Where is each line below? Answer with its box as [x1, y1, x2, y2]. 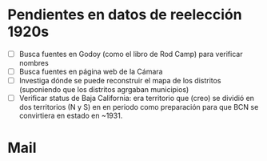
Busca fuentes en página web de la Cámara [18, 66, 163, 76]
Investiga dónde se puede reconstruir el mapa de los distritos [18, 76, 221, 86]
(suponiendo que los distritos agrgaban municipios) [18, 85, 189, 95]
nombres [18, 58, 49, 67]
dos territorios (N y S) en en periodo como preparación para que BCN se [18, 103, 259, 112]
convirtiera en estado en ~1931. [18, 111, 123, 121]
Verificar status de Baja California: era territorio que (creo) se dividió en [18, 94, 255, 103]
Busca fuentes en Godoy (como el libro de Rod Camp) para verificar [18, 49, 243, 58]
